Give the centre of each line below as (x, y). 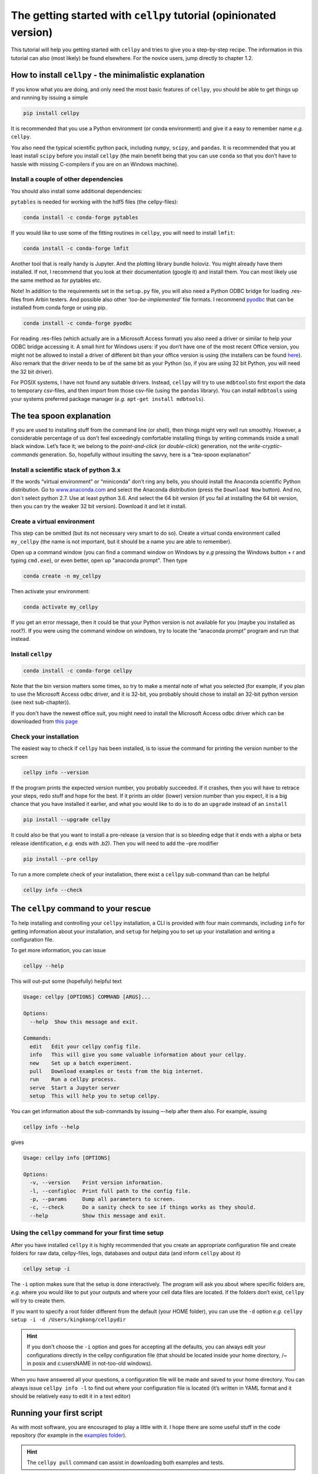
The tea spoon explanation (61, 416)
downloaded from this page (44, 722)
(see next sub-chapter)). (41, 702)
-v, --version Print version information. (96, 1183)
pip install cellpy (51, 113)
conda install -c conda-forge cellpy (78, 670)
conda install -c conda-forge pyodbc (78, 323)
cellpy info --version (56, 772)
